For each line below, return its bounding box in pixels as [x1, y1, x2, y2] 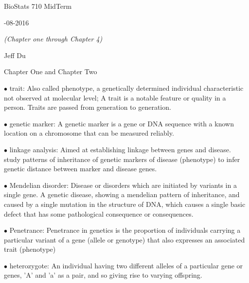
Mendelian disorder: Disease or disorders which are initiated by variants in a [9, 180, 237, 190]
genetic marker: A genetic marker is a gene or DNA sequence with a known [9, 118, 234, 128]
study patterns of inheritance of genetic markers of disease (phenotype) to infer [4, 154, 240, 164]
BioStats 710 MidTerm [4, 1, 72, 11]
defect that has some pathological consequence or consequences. [4, 208, 194, 219]
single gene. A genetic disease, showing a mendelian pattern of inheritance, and [4, 189, 240, 200]
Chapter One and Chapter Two [4, 66, 97, 77]
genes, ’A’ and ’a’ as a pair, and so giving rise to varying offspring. [4, 270, 202, 280]
